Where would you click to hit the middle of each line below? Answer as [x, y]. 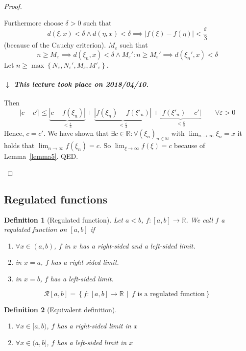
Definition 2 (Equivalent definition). [61, 309]
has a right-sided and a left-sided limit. [137, 245]
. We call [199, 219]
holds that [19, 145]
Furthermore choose [34, 22]
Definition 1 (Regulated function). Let [63, 219]
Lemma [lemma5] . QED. [41, 156]
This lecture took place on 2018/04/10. [81, 84]
